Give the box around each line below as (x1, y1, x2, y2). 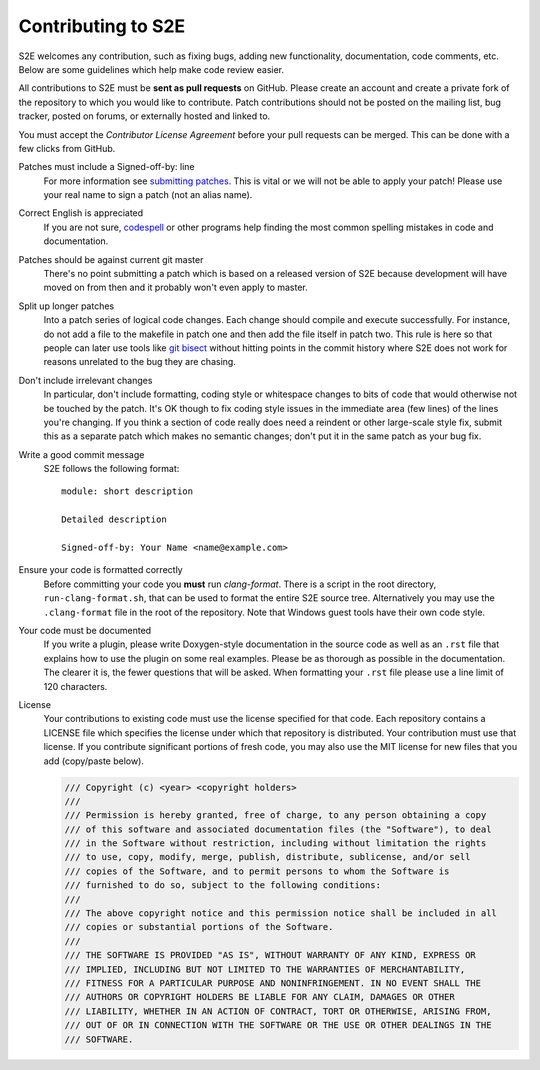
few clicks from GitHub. (18, 142, 116, 154)
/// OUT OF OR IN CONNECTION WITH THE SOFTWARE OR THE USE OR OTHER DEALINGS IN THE (64, 1020, 492, 1031)
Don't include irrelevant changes (18, 374, 153, 386)
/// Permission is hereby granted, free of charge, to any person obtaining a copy (64, 810, 487, 821)
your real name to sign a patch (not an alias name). (43, 189, 253, 201)
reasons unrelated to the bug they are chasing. (43, 356, 237, 368)
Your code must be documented (18, 625, 152, 636)
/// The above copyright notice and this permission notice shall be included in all (64, 908, 497, 919)
